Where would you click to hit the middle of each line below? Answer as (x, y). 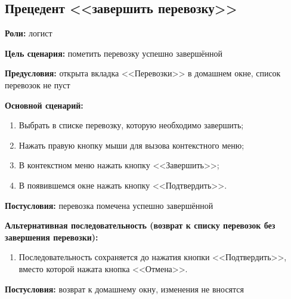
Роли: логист (29, 33)
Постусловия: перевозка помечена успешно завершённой (109, 205)
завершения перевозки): (52, 237)
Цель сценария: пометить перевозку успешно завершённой (114, 53)
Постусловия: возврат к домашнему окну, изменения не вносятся (124, 289)
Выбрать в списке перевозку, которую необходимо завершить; (131, 125)
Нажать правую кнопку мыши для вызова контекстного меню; (131, 145)
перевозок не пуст (38, 84)
